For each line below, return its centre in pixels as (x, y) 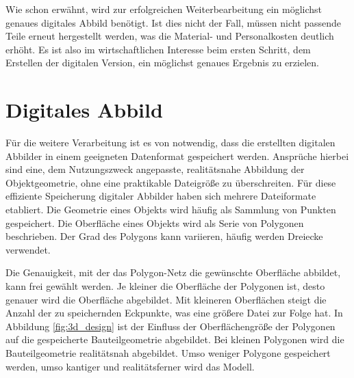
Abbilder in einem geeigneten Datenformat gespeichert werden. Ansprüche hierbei (177, 156)
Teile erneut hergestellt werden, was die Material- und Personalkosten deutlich (170, 36)
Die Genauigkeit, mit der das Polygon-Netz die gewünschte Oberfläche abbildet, (173, 272)
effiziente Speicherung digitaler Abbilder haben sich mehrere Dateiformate (161, 196)
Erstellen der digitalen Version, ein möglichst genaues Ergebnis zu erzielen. (162, 63)
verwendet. (28, 249)
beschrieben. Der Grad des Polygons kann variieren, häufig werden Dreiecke (164, 236)
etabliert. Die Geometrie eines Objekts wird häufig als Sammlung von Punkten (171, 210)
